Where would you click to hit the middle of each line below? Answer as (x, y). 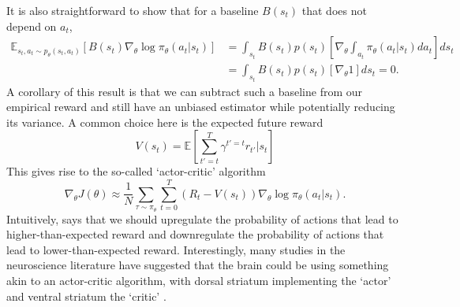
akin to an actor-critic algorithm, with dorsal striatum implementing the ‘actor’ (199, 281)
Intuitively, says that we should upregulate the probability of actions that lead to (202, 218)
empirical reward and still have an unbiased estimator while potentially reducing (201, 107)
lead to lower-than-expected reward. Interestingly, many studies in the (176, 249)
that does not (334, 10)
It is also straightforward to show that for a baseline (133, 10)
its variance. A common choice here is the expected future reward (165, 122)
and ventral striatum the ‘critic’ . (86, 296)
